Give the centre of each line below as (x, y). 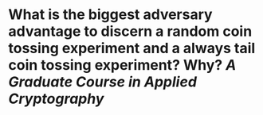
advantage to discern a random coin (130, 31)
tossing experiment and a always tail (132, 48)
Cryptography (56, 99)
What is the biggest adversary (110, 15)
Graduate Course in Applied (103, 82)
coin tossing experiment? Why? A (122, 65)
